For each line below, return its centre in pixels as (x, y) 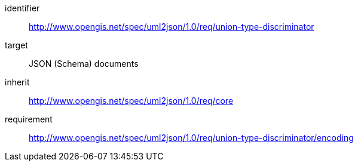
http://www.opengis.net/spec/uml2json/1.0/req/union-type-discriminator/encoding (191, 138)
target (16, 45)
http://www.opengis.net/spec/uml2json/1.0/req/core (131, 101)
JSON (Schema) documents (84, 64)
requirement (29, 119)
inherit (17, 82)
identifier (22, 8)
